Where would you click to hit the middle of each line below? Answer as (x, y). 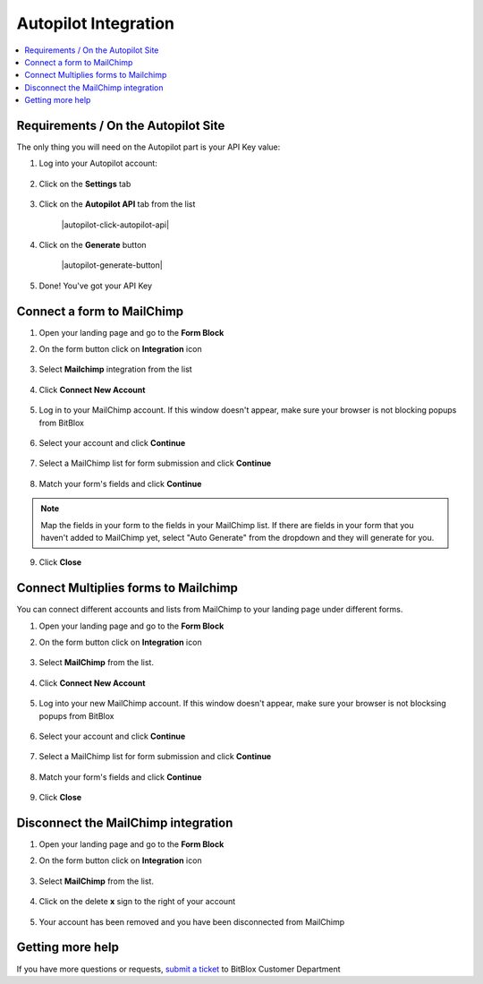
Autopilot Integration (95, 23)
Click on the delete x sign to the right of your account (137, 902)
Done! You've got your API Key (95, 286)
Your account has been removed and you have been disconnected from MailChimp (192, 921)
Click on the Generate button (93, 244)
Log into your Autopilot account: (98, 163)
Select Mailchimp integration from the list (115, 369)
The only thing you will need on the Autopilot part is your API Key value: (148, 147)
